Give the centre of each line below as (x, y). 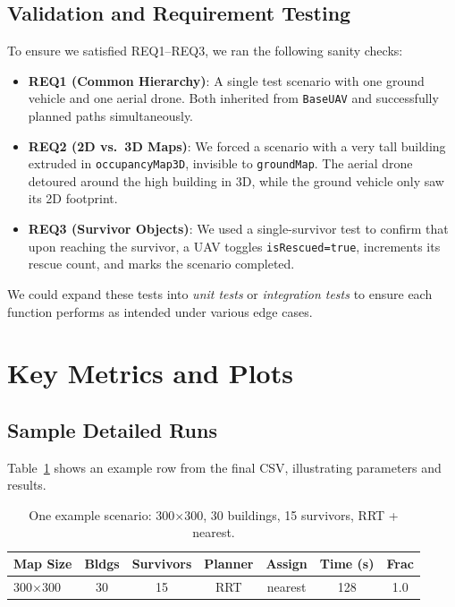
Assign (286, 564)
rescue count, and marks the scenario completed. (161, 264)
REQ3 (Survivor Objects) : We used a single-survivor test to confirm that (238, 229)
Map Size (43, 564)
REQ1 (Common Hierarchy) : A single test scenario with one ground (226, 80)
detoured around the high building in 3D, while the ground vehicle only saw (236, 180)
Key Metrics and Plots (150, 373)
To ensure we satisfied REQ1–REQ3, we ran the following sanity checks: (205, 51)
